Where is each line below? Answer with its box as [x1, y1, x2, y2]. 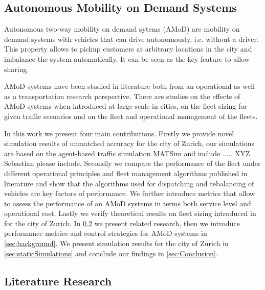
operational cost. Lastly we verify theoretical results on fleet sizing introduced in [4, 208, 256, 219]
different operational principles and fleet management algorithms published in [4, 167, 248, 178]
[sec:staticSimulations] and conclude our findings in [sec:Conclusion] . [4, 248, 218, 258]
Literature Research [4, 273, 112, 288]
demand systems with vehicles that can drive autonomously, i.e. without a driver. [4, 33, 259, 44]
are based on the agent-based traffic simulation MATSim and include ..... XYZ [4, 148, 250, 158]
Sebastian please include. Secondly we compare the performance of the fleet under [4, 158, 261, 168]
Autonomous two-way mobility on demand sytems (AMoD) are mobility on [4, 23, 240, 34]
